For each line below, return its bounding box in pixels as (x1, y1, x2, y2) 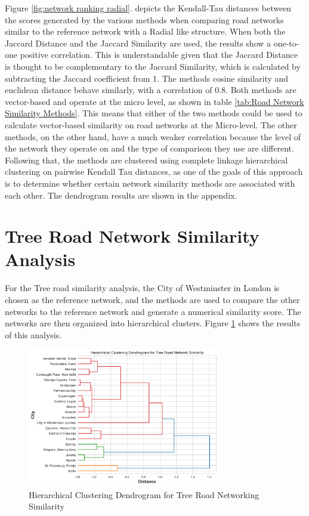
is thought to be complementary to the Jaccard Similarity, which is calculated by (5, 60, 301, 72)
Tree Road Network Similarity (5, 224, 259, 248)
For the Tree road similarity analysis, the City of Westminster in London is (5, 282, 280, 294)
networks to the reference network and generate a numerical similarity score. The (5, 305, 301, 317)
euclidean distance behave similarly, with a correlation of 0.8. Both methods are (5, 84, 296, 96)
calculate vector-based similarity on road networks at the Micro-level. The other (5, 118, 297, 131)
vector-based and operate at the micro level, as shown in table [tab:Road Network (5, 95, 304, 107)
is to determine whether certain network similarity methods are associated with (5, 177, 295, 189)
